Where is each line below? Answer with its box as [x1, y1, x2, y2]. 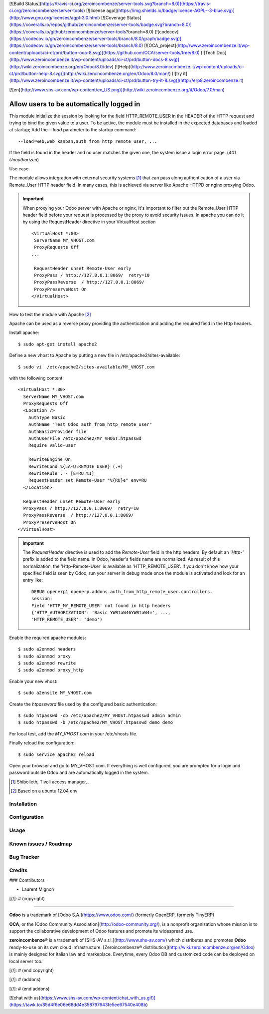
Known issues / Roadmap [9, 840, 72, 847]
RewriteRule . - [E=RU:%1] [28, 471, 95, 476]
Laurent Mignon [21, 886, 54, 892]
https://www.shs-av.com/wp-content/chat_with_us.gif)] [41, 995, 156, 1001]
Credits [9, 867, 27, 874]
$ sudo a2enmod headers [18, 647, 76, 652]
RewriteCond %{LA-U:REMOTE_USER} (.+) [28, 463, 124, 469]
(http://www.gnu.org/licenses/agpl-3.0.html [9, 14, 99, 20]
